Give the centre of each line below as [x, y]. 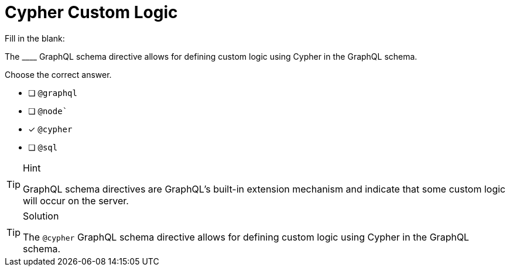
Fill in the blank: [35, 38]
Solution [41, 216]
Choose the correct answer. [58, 74]
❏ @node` [48, 111]
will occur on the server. [76, 200]
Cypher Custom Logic [91, 12]
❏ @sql [43, 147]
